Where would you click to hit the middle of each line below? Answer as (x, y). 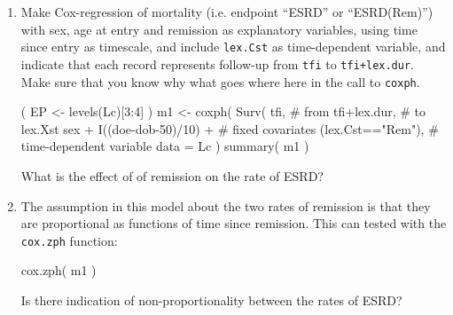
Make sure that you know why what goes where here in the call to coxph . (220, 81)
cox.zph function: (69, 240)
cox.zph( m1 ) (59, 270)
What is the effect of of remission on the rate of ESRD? (172, 175)
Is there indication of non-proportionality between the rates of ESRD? (211, 299)
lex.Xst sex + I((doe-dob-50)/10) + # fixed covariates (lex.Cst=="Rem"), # (230, 128)
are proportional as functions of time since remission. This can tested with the (234, 223)
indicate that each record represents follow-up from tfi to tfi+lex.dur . (217, 63)
